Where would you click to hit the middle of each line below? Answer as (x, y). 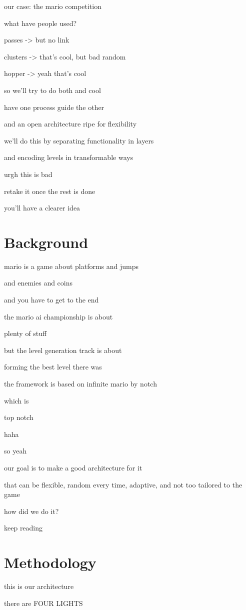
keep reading (23, 528)
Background (46, 242)
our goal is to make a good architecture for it (73, 467)
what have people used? (40, 23)
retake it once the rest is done (50, 191)
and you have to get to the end (51, 300)
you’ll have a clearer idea (42, 208)
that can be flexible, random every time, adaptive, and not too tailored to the (123, 484)
